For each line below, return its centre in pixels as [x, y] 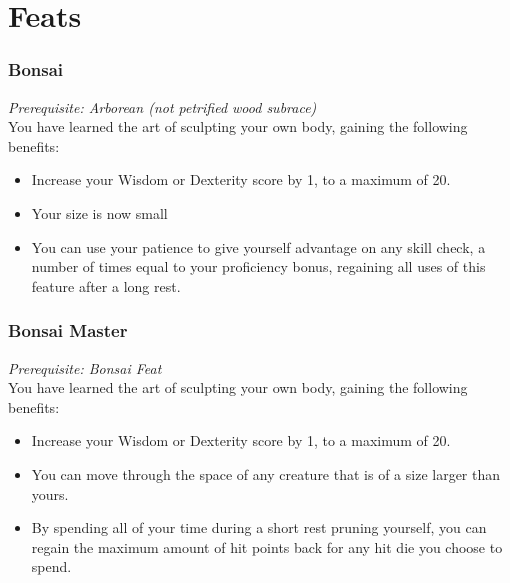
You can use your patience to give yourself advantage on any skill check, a [258, 246]
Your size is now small [99, 212]
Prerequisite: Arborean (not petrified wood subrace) [162, 106]
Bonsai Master [68, 330]
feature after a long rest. [106, 285]
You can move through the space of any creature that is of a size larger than [266, 473]
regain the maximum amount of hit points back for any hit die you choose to [267, 546]
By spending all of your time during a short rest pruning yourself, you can [259, 527]
